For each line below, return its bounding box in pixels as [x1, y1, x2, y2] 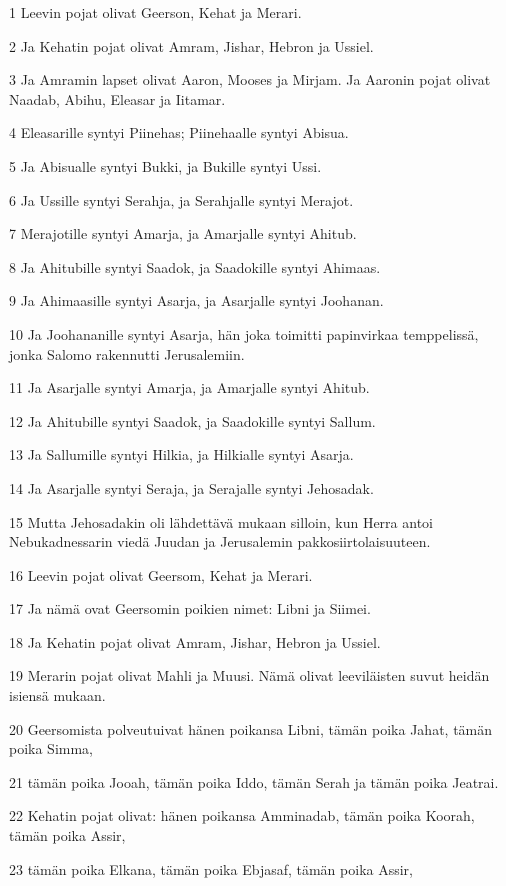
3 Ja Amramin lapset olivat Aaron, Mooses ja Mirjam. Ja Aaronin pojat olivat [9, 69, 491, 90]
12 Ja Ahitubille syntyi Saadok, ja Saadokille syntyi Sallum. [9, 410, 376, 431]
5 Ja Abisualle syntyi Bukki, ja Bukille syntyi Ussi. [9, 155, 322, 176]
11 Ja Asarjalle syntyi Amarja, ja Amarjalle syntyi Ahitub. [9, 377, 370, 398]
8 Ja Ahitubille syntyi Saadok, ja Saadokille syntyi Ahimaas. [9, 256, 381, 277]
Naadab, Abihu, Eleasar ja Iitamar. [9, 88, 226, 109]
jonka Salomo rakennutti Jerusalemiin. [9, 343, 245, 364]
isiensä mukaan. [9, 685, 106, 706]
